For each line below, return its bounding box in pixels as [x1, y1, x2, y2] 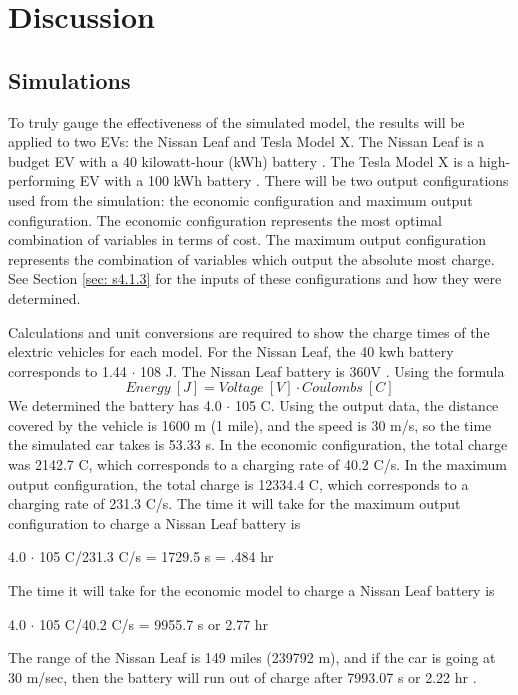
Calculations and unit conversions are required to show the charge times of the [8, 321, 490, 342]
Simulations [8, 64, 131, 95]
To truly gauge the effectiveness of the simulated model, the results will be [8, 111, 465, 132]
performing [8, 170, 75, 191]
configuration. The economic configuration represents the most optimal [8, 209, 442, 230]
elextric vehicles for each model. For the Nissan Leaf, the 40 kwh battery [8, 341, 454, 362]
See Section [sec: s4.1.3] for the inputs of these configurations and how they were [8, 268, 502, 289]
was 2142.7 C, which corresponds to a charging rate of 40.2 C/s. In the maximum [8, 454, 507, 475]
